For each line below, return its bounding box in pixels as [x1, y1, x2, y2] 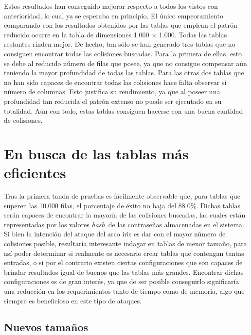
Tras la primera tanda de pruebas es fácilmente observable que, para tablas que [4, 191, 240, 201]
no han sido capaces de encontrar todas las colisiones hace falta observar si [4, 77, 227, 87]
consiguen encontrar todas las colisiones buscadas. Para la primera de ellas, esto [4, 48, 242, 58]
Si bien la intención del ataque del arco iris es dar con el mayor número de [4, 229, 226, 239]
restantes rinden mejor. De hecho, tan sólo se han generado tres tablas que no [4, 39, 235, 49]
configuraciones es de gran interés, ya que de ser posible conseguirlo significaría [4, 276, 239, 286]
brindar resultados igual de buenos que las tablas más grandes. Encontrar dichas [4, 267, 244, 277]
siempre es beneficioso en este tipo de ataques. [4, 295, 142, 305]
